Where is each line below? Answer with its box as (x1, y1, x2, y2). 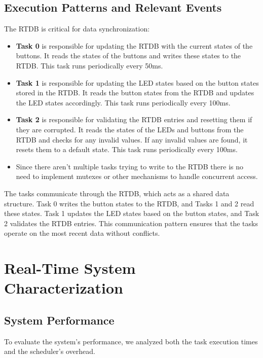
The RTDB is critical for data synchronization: (4, 23, 150, 34)
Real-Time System (4, 258, 136, 278)
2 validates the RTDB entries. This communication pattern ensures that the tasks (4, 218, 258, 228)
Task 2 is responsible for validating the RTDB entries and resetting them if (16, 114, 252, 125)
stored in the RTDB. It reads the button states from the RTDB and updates (16, 87, 254, 98)
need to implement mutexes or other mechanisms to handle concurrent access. (16, 171, 258, 182)
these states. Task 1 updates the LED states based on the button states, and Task (4, 208, 259, 219)
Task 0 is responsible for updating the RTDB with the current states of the (16, 40, 253, 51)
